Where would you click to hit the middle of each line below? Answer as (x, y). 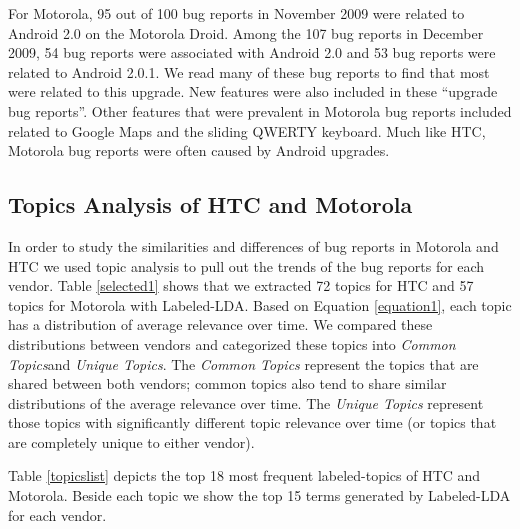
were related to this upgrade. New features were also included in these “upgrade (253, 91)
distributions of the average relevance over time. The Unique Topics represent (246, 402)
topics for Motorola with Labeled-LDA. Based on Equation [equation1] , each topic (260, 304)
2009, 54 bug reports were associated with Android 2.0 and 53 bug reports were (252, 52)
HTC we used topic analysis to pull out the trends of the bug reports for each (246, 265)
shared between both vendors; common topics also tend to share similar (227, 383)
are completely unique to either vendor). (131, 441)
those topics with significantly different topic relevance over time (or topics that (252, 422)
